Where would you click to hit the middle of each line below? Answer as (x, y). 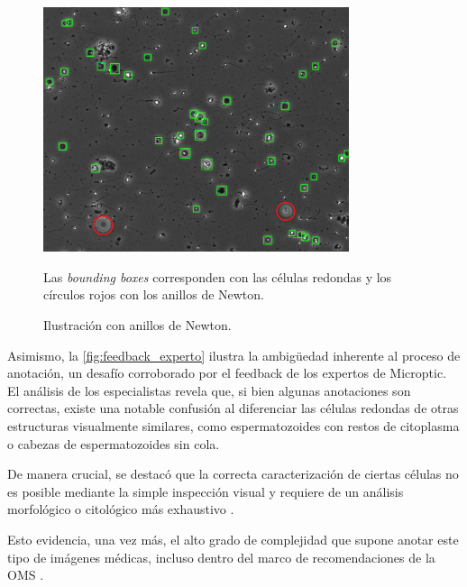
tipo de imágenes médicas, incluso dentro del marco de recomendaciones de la (221, 557)
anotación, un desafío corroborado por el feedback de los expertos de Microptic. (227, 373)
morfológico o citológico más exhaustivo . (121, 509)
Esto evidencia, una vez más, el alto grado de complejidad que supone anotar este (233, 539)
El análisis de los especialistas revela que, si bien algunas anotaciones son (209, 390)
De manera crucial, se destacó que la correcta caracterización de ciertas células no (233, 474)
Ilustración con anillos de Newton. (137, 325)
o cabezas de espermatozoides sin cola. (114, 443)
